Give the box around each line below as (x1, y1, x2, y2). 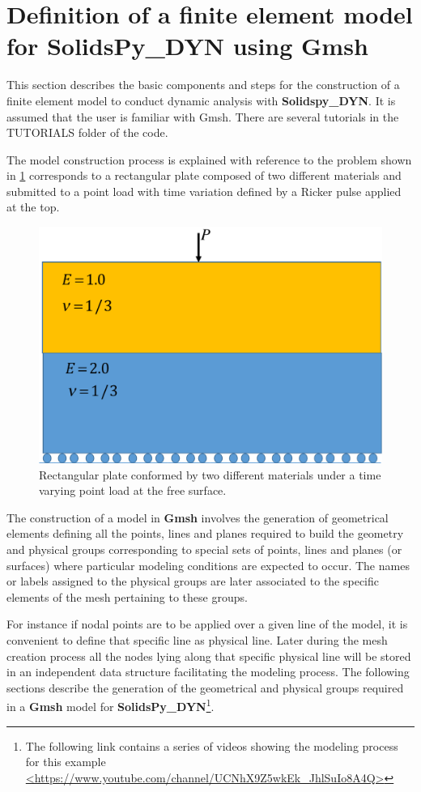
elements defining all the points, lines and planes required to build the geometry (6, 525, 404, 542)
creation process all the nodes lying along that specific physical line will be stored (6, 647, 411, 664)
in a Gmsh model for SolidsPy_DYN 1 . (6, 696, 215, 714)
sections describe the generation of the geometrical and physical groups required (6, 679, 404, 696)
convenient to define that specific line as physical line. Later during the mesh (6, 631, 388, 648)
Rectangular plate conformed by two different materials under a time (39, 466, 381, 483)
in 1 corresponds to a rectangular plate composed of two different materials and (6, 167, 402, 184)
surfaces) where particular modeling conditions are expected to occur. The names (6, 556, 410, 573)
